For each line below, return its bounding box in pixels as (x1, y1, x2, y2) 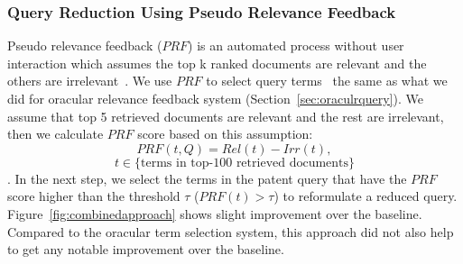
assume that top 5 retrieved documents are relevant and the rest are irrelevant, (7, 106, 444, 125)
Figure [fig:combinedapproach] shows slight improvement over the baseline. (7, 204, 422, 223)
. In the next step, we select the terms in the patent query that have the (7, 168, 407, 187)
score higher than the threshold (7, 187, 181, 205)
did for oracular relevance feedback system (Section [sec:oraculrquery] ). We (7, 89, 423, 107)
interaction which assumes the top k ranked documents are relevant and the (7, 53, 427, 72)
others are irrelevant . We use (7, 71, 172, 90)
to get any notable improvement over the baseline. (7, 240, 284, 259)
